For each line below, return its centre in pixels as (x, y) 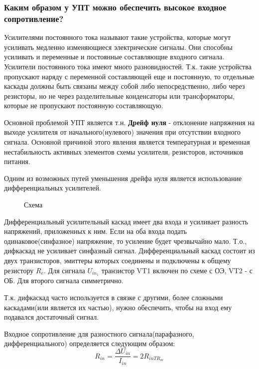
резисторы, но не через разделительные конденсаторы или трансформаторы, (120, 95)
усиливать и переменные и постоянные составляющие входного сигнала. (114, 57)
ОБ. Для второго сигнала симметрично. (64, 280)
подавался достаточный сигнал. (52, 317)
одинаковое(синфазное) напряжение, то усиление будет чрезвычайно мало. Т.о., (126, 241)
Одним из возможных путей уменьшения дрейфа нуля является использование (123, 178)
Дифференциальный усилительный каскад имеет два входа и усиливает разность (126, 221)
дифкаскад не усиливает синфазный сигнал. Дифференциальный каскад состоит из (129, 251)
